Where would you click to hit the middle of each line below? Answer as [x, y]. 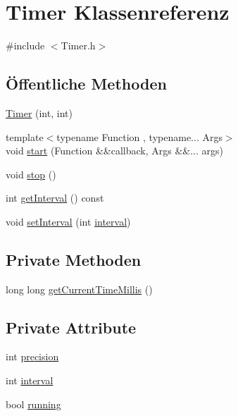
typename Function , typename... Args [139, 136]
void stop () [31, 174]
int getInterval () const [55, 198]
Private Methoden [74, 259]
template [25, 136]
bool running [33, 404]
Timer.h [78, 45]
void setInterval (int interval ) [68, 221]
